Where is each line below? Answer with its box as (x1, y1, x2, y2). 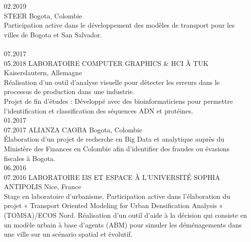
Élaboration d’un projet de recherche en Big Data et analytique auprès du (4, 134, 224, 144)
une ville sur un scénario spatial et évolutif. (4, 229, 133, 239)
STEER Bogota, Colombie (4, 10, 83, 20)
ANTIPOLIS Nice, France (4, 181, 81, 192)
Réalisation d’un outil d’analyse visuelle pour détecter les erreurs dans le (4, 77, 220, 87)
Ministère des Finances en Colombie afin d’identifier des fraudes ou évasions (4, 143, 230, 153)
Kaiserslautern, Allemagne (4, 67, 82, 78)
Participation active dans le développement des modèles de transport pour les (4, 20, 235, 30)
